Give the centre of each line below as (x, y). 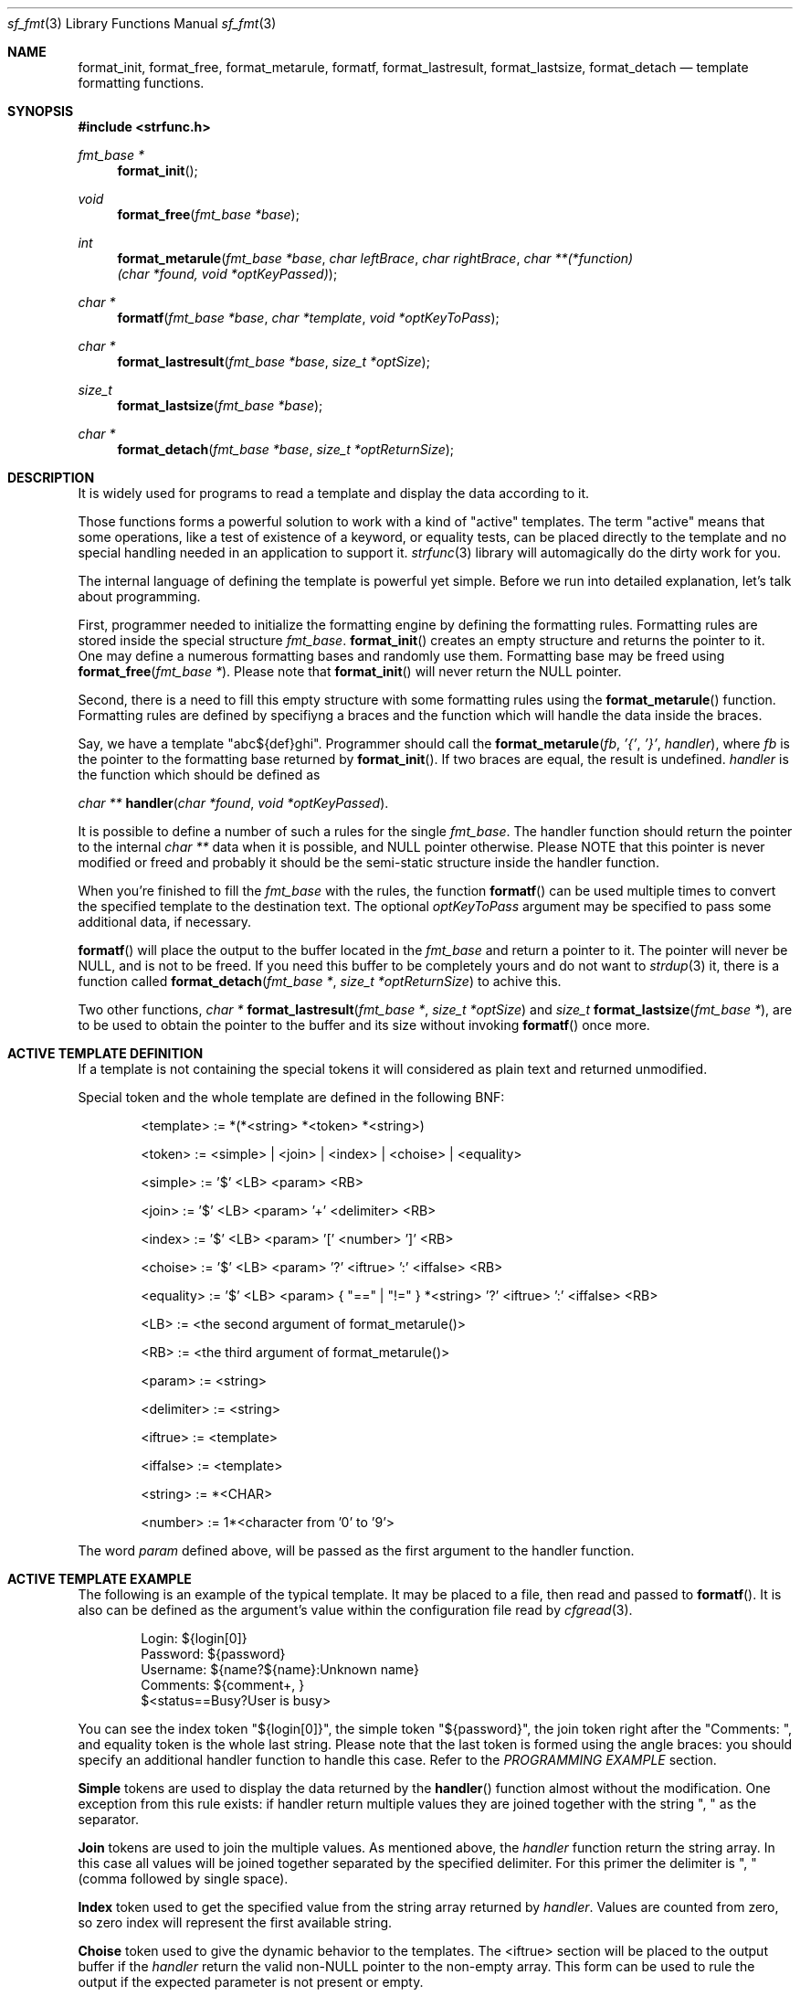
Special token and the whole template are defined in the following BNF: (291, 1097)
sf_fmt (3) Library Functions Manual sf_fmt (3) (142, 23)
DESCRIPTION (51, 478)
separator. (108, 1819)
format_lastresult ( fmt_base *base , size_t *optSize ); (274, 361)
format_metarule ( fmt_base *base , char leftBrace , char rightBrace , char (334, 258)
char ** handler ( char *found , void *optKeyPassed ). (233, 803)
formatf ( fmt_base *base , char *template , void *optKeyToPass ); (308, 318)
